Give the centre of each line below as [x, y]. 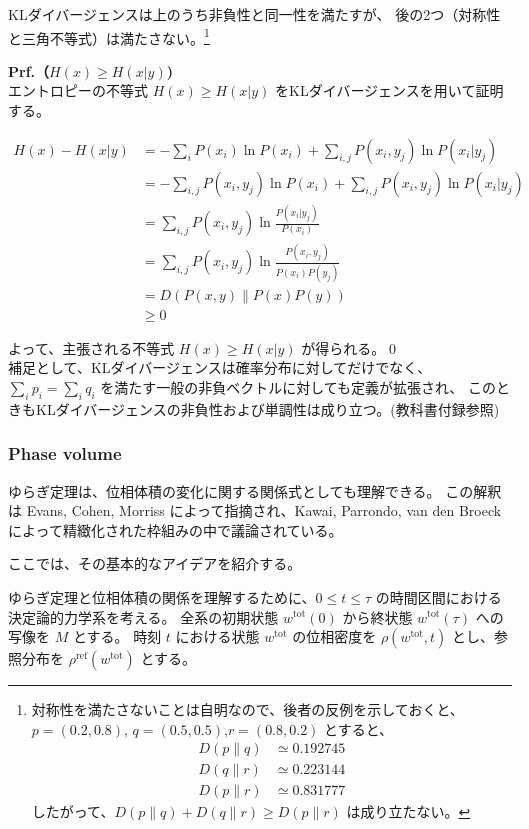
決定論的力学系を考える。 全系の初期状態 [143, 616]
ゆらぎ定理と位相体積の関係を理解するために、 [162, 596]
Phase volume [65, 453]
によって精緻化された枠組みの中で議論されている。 [175, 529]
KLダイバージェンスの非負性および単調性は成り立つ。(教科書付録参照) [267, 408]
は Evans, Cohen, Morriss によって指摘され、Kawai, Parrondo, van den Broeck [255, 510]
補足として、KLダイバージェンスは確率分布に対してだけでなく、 [220, 367]
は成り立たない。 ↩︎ [408, 811]
